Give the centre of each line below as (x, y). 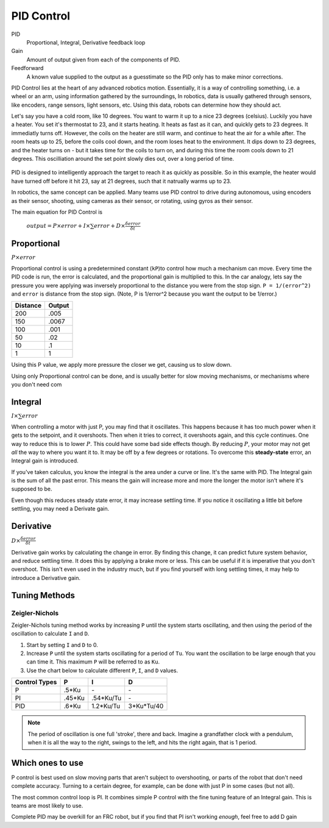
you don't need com (37, 384)
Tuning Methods (43, 595)
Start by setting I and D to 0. (62, 645)
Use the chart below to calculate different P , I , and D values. (102, 670)
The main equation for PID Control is (57, 212)
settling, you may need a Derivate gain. (60, 509)
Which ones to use (47, 763)
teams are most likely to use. (47, 806)
